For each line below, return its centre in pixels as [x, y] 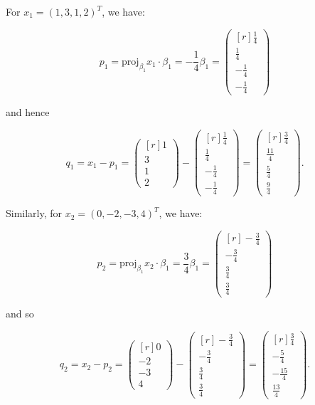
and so [20, 314]
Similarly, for [34, 213]
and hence [28, 112]
